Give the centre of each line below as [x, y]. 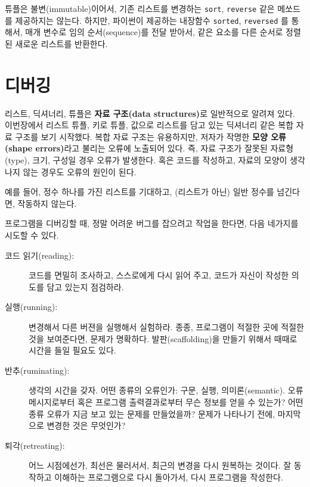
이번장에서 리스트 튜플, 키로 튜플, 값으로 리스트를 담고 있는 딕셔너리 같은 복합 [149, 125]
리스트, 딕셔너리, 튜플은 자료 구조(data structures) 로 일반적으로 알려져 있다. [150, 113]
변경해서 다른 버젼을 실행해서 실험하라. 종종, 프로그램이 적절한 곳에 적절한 [166, 326]
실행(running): [31, 307]
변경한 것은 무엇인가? [86, 425]
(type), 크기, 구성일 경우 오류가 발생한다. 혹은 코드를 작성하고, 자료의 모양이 [146, 160]
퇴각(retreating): [35, 445]
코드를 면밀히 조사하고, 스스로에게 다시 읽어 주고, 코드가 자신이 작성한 [159, 275]
